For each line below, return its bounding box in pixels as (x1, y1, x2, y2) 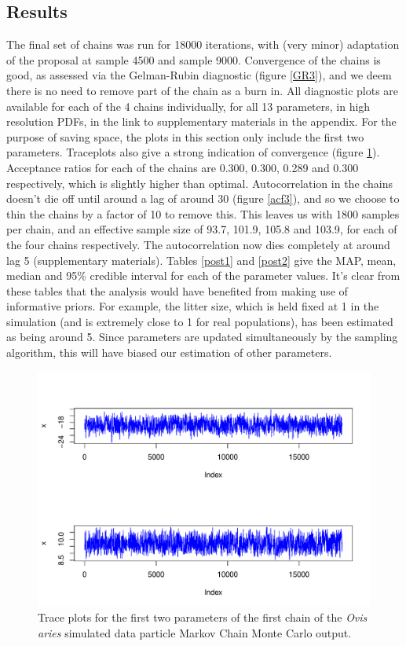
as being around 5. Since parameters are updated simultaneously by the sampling (6, 329, 398, 345)
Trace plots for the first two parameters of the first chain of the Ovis (38, 609, 368, 626)
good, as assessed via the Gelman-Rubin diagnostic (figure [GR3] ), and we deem (6, 67, 392, 83)
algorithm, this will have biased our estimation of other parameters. (6, 344, 332, 361)
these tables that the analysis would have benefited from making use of (6, 282, 348, 299)
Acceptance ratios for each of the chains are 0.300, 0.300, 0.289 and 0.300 (6, 159, 359, 175)
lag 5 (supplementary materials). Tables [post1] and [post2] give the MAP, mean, (6, 251, 397, 268)
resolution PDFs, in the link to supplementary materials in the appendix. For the (6, 113, 397, 130)
